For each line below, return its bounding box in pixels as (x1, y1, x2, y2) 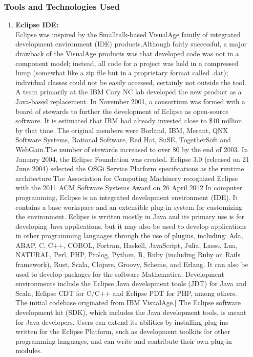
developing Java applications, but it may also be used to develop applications (15, 221, 247, 231)
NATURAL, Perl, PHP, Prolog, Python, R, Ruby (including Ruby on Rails (15, 249, 240, 260)
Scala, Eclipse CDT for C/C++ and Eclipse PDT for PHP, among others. (15, 288, 237, 298)
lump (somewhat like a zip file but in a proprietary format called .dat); (15, 67, 228, 78)
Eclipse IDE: (15, 20, 59, 30)
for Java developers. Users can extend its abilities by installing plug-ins (15, 316, 228, 327)
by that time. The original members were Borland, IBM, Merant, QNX (15, 125, 228, 135)
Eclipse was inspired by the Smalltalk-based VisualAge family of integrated (15, 29, 241, 39)
